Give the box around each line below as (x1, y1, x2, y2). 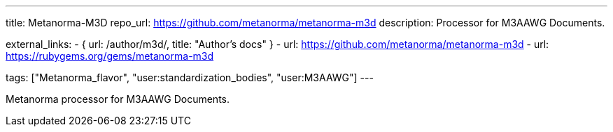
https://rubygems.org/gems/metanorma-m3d (6, 50, 214, 62)
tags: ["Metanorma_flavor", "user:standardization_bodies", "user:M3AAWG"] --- (6, 72, 374, 83)
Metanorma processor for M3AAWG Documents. (6, 93, 230, 105)
